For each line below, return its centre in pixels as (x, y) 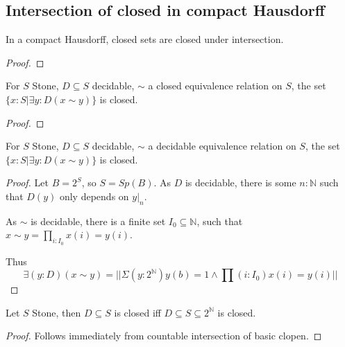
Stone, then (57, 312)
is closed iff (137, 312)
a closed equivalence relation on (215, 86)
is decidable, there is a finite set (98, 221)
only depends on (94, 196)
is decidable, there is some (241, 183)
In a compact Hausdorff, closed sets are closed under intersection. (145, 39)
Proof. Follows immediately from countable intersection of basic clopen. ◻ (164, 336)
